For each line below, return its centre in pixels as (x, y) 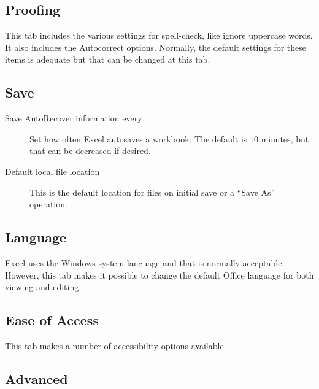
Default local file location (52, 171)
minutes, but (285, 138)
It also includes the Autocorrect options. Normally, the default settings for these (156, 47)
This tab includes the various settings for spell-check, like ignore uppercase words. (159, 35)
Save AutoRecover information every (74, 118)
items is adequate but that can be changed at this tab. (108, 59)
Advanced (37, 378)
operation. (48, 204)
